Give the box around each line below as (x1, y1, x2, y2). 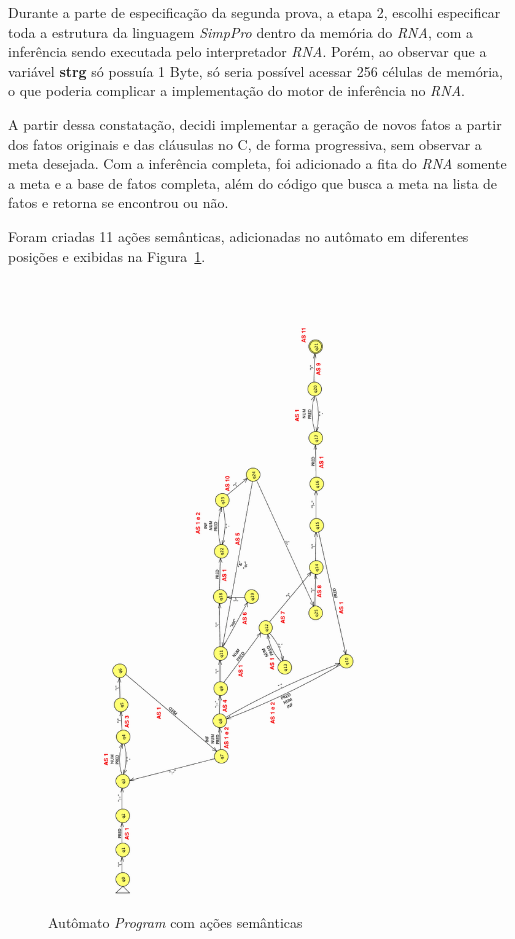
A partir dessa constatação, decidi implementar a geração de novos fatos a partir (8, 113, 502, 134)
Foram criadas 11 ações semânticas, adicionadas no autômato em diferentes (8, 225, 469, 246)
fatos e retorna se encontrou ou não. (8, 192, 229, 213)
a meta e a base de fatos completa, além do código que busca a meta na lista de (8, 172, 498, 193)
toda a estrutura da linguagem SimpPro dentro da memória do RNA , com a (8, 21, 473, 42)
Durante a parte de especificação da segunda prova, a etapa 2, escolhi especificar (8, 2, 501, 22)
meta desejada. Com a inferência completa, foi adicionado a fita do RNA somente (8, 153, 507, 174)
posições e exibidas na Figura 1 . (8, 245, 206, 266)
